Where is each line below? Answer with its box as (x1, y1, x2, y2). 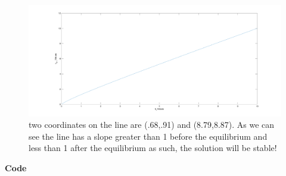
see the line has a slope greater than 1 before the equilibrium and (29, 130, 268, 142)
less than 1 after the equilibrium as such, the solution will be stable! (29, 142, 277, 154)
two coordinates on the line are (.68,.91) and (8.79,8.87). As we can (29, 118, 275, 131)
